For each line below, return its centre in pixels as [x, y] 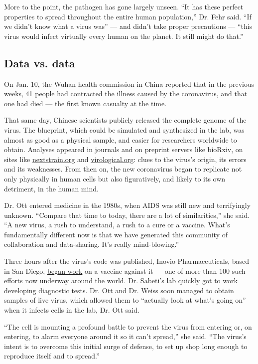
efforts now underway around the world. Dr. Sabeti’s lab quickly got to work [121, 280]
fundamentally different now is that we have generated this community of [116, 234]
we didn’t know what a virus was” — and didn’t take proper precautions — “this [128, 26]
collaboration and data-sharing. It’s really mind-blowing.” [92, 244]
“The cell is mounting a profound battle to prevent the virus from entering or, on [128, 326]
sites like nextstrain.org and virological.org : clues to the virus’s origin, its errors [125, 159]
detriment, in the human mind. [51, 188]
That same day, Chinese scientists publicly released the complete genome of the [125, 120]
